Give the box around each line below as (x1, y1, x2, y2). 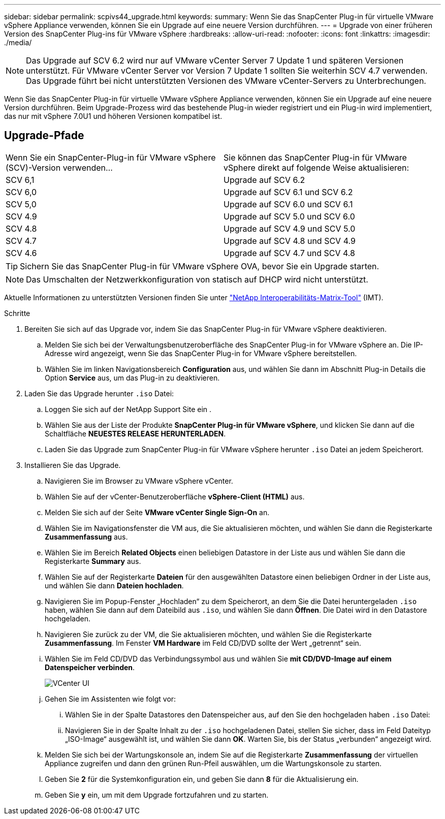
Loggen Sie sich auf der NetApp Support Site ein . (45, 404, 212, 414)
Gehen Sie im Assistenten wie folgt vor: (45, 694, 176, 703)
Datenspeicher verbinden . (45, 663, 135, 672)
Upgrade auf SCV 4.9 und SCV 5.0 (224, 223, 356, 234)
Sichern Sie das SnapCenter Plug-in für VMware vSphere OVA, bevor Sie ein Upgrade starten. (20, 261, 379, 271)
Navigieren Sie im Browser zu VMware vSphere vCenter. (45, 476, 233, 485)
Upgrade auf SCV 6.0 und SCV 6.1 (224, 199, 353, 209)
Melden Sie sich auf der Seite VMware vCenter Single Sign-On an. (45, 508, 270, 517)
